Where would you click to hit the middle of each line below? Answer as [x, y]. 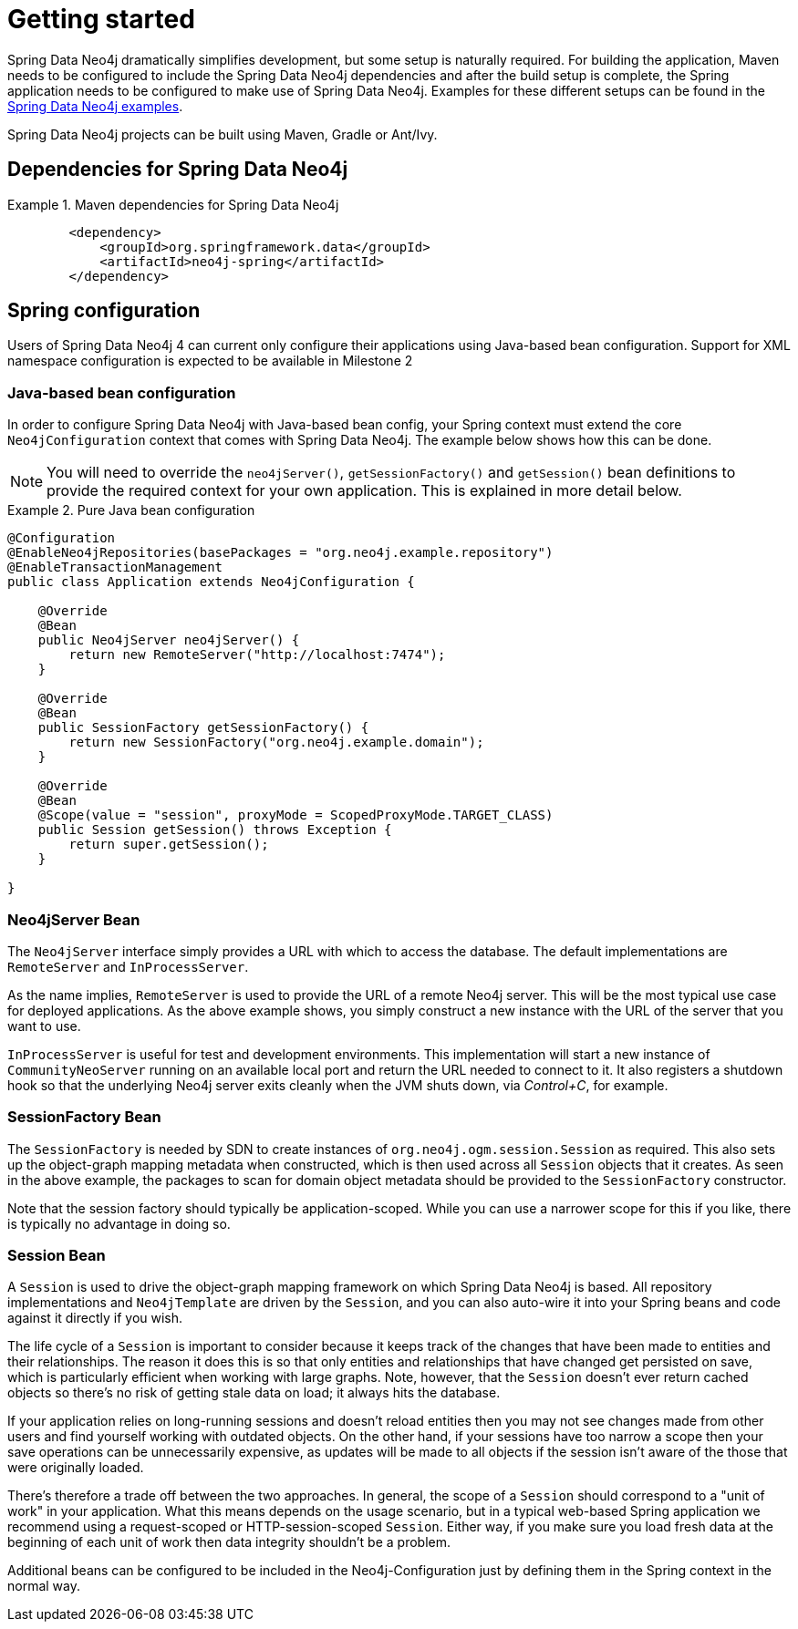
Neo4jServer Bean [74, 919]
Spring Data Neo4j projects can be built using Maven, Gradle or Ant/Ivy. [223, 134]
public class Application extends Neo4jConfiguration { [211, 582]
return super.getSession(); [169, 845]
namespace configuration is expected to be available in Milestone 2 [210, 361]
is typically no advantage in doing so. [119, 1223]
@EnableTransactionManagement [115, 567]
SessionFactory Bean [84, 1117]
